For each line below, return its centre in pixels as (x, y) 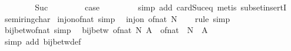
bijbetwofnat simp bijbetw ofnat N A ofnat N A (106, 30)
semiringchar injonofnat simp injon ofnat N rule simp (117, 18)
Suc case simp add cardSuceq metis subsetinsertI (161, 7)
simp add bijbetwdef (43, 41)
